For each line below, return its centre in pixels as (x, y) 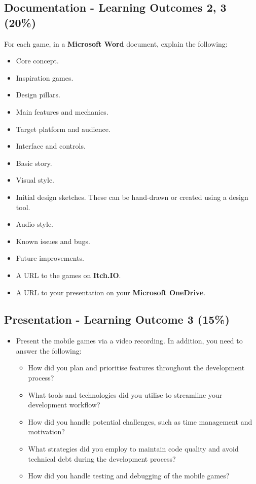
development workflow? (64, 405)
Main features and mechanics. (62, 111)
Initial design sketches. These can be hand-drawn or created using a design (132, 197)
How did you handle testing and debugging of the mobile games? (129, 476)
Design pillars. (38, 95)
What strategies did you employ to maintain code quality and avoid (133, 449)
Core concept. (37, 61)
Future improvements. (50, 258)
